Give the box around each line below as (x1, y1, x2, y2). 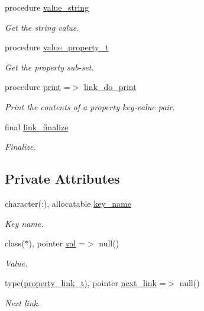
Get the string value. (5, 21, 79, 33)
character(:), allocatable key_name (5, 197, 131, 209)
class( (5, 237, 25, 249)
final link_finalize (5, 120, 69, 133)
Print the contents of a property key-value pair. (5, 100, 175, 113)
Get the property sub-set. (5, 60, 94, 73)
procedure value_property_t (5, 41, 109, 53)
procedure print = (5, 81, 70, 93)
